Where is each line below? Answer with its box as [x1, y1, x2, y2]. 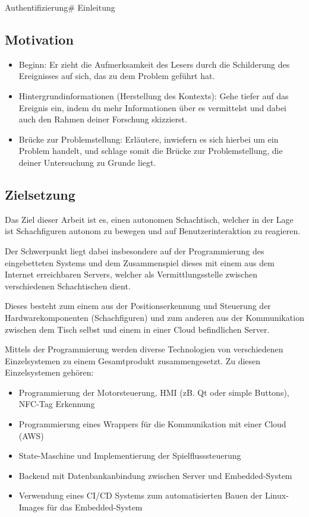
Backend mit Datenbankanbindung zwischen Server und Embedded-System [18, 469, 292, 481]
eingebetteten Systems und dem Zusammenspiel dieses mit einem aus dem [5, 256, 275, 269]
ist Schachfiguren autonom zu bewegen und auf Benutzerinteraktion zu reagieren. [5, 225, 301, 237]
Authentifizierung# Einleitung [5, 1, 115, 13]
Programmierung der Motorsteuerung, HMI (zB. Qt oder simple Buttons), [18, 386, 289, 398]
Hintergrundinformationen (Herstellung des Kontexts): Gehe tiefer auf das [18, 89, 289, 102]
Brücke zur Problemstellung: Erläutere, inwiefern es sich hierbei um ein [18, 133, 279, 145]
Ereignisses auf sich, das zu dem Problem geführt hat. [18, 70, 215, 82]
